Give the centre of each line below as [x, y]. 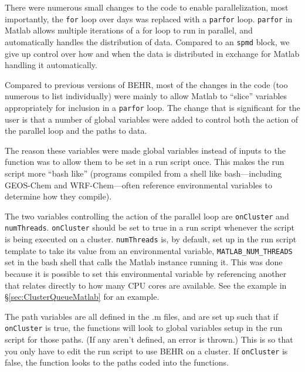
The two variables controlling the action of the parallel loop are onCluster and [147, 216]
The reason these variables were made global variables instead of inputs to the [145, 150]
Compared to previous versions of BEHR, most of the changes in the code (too [146, 84]
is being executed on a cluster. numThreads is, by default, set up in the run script [151, 239]
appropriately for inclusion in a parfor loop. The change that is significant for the [152, 107]
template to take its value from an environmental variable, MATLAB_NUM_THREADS [149, 250]
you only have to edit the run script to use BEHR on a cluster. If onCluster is [146, 351]
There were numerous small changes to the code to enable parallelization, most [147, 7]
